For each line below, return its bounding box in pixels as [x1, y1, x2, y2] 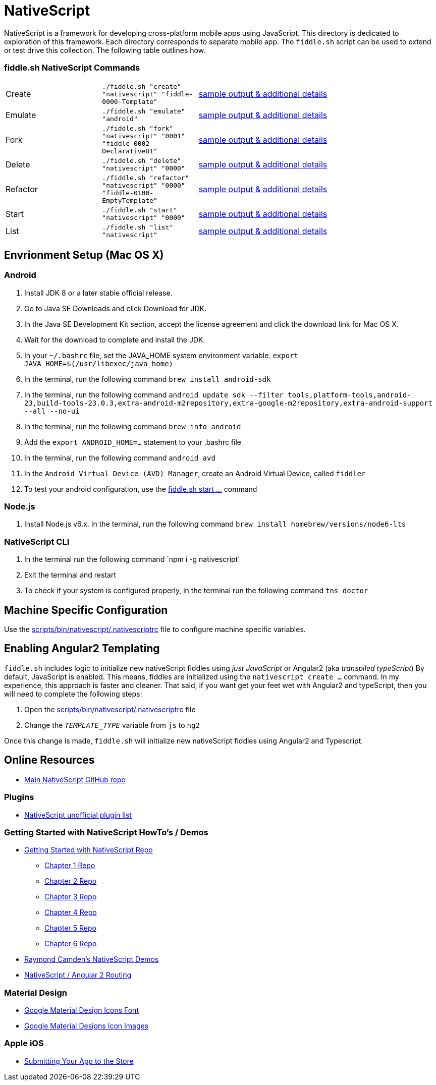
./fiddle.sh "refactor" [102, 174, 189, 182]
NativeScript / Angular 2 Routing [24, 970, 132, 980]
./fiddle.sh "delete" [102, 156, 181, 164]
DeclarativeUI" [102, 147, 157, 155]
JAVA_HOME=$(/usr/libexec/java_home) [24, 359, 174, 368]
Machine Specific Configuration [4, 603, 168, 616]
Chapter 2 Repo [44, 877, 97, 886]
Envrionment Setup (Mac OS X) [4, 248, 164, 261]
